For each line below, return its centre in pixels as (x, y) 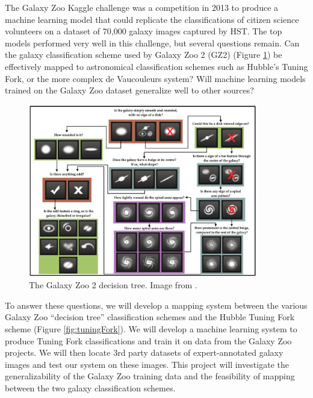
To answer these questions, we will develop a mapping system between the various (156, 305)
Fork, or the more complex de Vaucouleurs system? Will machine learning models (155, 78)
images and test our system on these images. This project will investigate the (147, 364)
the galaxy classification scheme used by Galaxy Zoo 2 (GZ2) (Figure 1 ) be (144, 55)
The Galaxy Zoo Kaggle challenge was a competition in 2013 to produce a (142, 7)
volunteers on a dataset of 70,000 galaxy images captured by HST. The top (144, 31)
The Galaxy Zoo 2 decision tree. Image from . (113, 285)
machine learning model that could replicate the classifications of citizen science (152, 19)
